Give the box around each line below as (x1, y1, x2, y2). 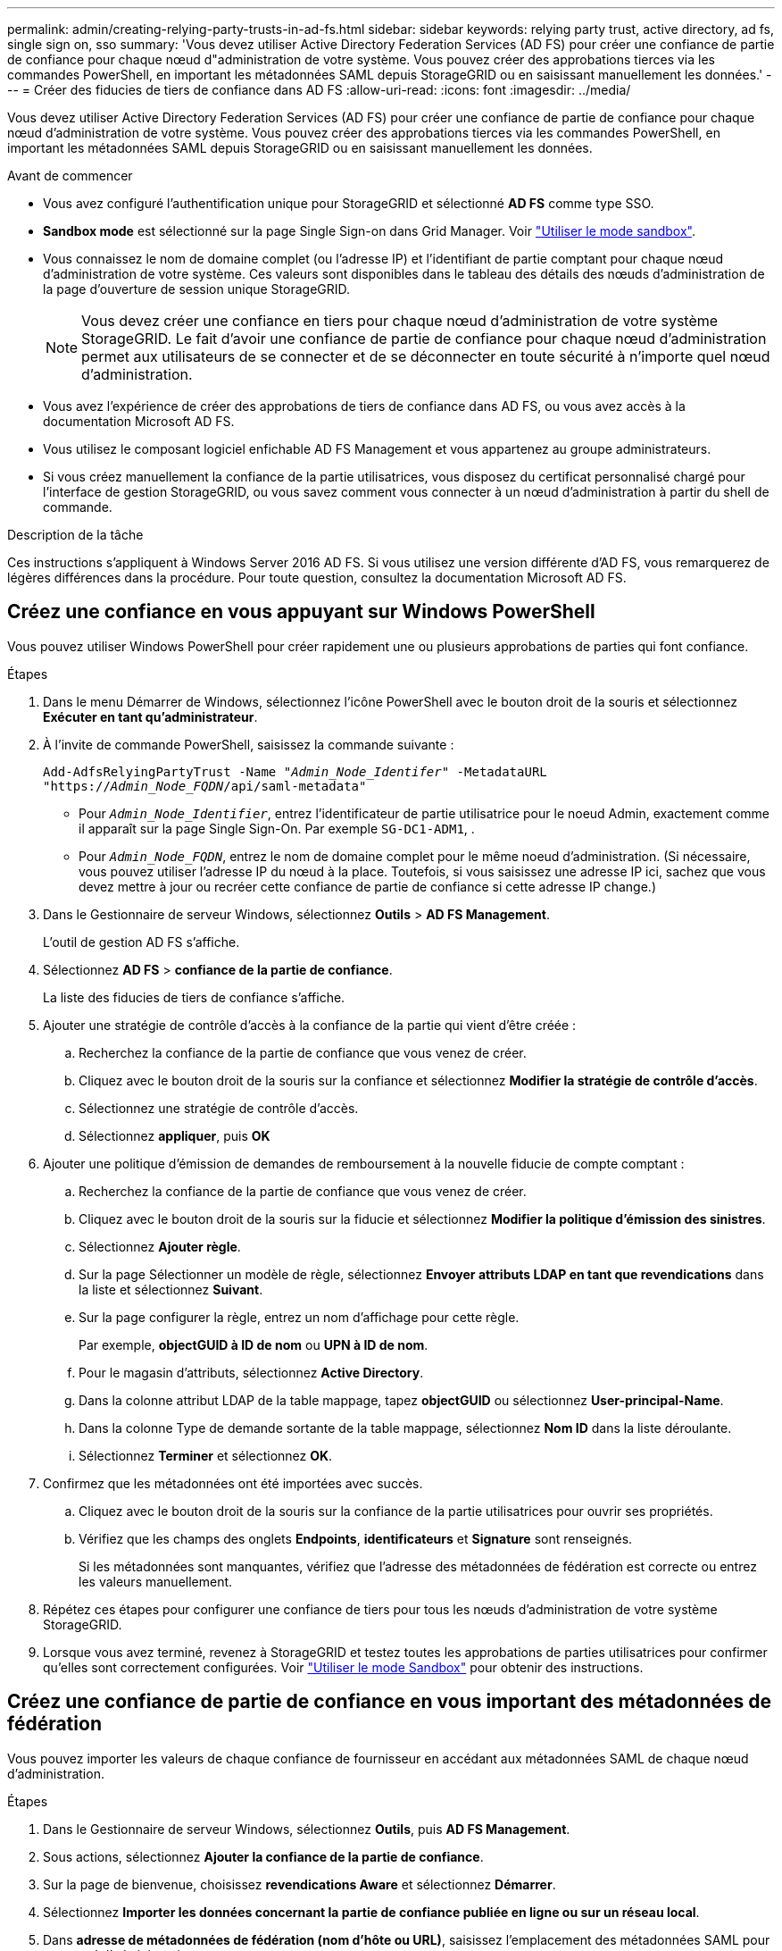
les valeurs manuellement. (79, 1573, 233, 1589)
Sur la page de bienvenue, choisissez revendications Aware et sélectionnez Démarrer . (43, 1876, 556, 1892)
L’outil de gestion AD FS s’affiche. (43, 934, 240, 950)
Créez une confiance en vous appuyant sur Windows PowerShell (7, 600, 595, 624)
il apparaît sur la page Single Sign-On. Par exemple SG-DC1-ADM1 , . (79, 820, 475, 836)
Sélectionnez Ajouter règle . (79, 1238, 241, 1254)
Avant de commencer (7, 168, 133, 183)
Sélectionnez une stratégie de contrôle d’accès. (79, 1100, 359, 1116)
